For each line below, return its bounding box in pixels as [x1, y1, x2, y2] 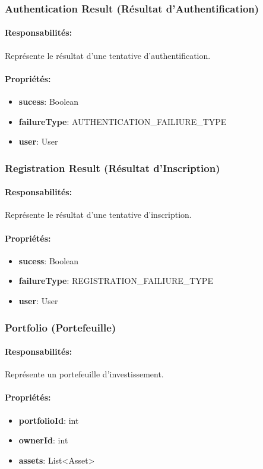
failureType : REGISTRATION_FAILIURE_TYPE [18, 274, 213, 287]
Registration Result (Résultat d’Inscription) [5, 160, 220, 175]
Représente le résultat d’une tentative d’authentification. [5, 49, 211, 61]
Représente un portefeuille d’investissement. [5, 368, 164, 380]
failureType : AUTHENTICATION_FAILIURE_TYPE [18, 115, 227, 127]
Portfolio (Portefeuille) [5, 320, 116, 334]
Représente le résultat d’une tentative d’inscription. [5, 208, 192, 221]
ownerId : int [18, 434, 68, 446]
